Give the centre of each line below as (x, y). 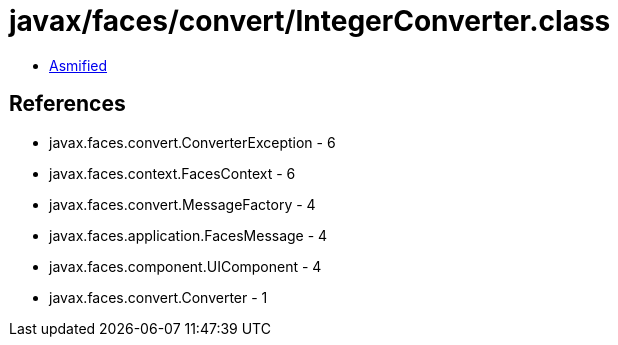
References (67, 104)
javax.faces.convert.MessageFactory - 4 (182, 204)
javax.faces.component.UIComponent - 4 (185, 266)
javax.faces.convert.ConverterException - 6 (192, 142)
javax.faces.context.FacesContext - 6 (172, 173)
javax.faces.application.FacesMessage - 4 (188, 235)
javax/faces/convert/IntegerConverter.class (310, 21)
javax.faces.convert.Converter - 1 (158, 297)
